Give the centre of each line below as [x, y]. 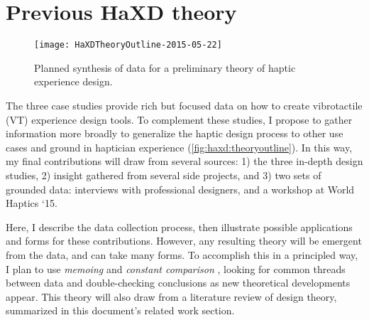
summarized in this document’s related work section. [120, 310]
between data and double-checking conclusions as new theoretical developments [178, 283]
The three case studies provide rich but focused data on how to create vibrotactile [184, 105]
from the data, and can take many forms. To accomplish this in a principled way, [182, 254]
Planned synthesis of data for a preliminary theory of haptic [165, 67]
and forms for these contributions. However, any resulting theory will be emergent [184, 241]
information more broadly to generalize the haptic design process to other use [175, 133]
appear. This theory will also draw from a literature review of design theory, [171, 296]
